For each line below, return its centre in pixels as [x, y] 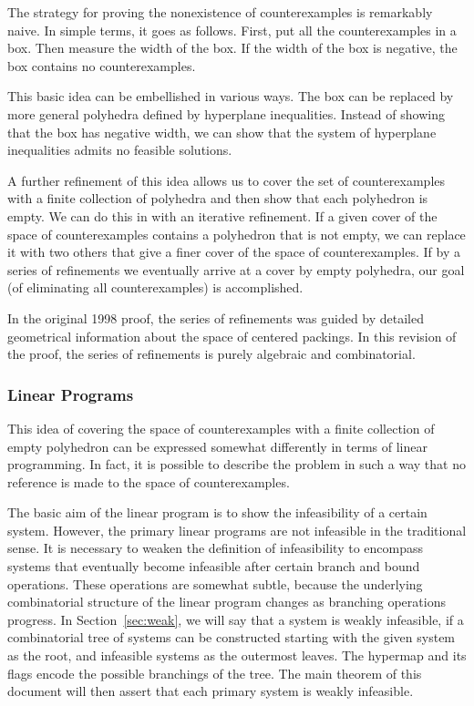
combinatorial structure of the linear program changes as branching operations [227, 602]
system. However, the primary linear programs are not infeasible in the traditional [237, 530]
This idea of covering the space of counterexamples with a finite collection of [221, 428]
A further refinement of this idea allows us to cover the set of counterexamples [227, 180]
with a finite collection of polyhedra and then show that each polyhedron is [218, 198]
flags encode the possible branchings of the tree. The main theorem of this [215, 673]
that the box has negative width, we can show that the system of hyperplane [222, 132]
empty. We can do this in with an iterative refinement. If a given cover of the [222, 215]
